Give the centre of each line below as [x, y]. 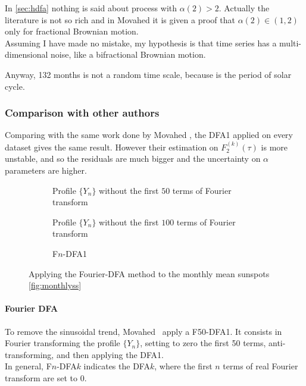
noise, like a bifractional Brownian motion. [128, 54]
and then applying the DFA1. [110, 354]
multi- [291, 43]
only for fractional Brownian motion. [72, 31]
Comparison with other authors [82, 113]
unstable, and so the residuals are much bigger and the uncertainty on [133, 159]
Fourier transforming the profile [63, 343]
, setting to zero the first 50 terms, [203, 343]
